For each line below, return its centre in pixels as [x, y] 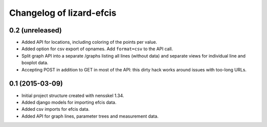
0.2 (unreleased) [35, 30]
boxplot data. [35, 63]
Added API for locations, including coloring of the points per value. [89, 42]
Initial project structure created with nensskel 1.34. [73, 95]
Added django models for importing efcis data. [69, 102]
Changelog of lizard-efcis [63, 13]
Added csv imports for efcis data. [56, 109]
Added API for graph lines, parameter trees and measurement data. [90, 116]
